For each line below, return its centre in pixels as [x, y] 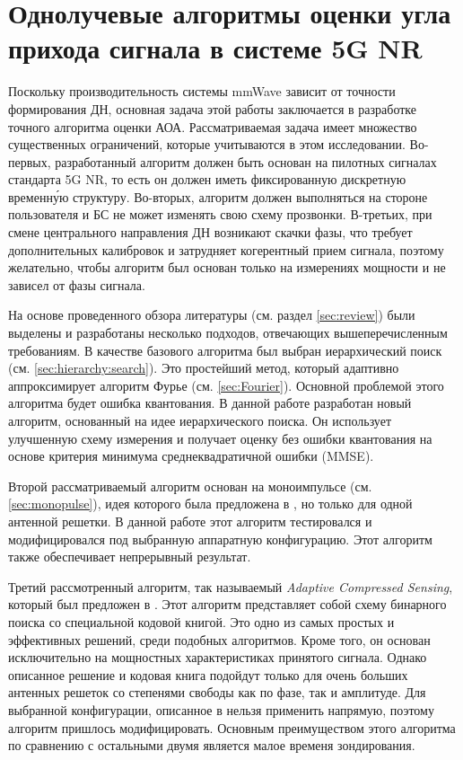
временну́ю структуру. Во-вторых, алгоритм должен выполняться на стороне [218, 196]
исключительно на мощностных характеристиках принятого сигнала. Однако [218, 657]
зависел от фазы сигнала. [77, 284]
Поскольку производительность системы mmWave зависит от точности [202, 91]
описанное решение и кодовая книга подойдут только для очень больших [208, 674]
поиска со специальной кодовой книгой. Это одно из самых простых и [201, 621]
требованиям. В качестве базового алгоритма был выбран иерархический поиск [225, 350]
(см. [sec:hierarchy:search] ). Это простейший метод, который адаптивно [204, 368]
